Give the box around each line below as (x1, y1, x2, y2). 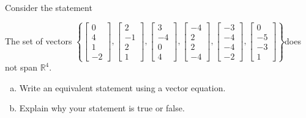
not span (5, 61, 37, 74)
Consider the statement (5, 1, 92, 13)
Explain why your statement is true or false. (19, 102, 185, 114)
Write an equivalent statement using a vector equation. (19, 81, 226, 94)
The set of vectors (5, 34, 72, 47)
